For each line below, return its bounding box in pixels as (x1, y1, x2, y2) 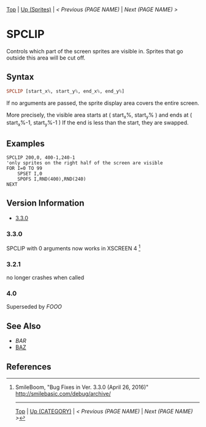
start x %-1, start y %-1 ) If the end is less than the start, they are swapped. (6, 119, 189, 128)
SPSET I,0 (17, 171, 43, 177)
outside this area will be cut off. (6, 54, 86, 61)
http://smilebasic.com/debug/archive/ (15, 390, 112, 398)
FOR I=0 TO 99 (6, 166, 43, 172)
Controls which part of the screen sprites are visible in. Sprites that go (6, 47, 183, 55)
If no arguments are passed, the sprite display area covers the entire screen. (6, 99, 199, 107)
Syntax (6, 72, 34, 82)
